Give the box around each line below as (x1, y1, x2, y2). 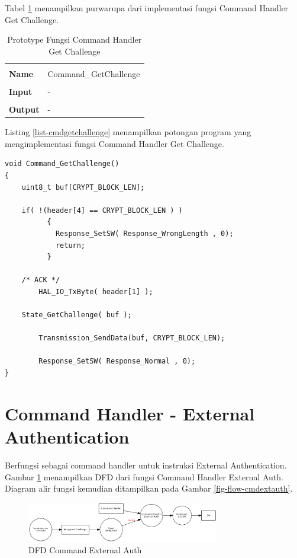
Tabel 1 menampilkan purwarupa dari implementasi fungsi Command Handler (5, 2, 289, 14)
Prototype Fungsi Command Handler (7, 33, 142, 46)
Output (9, 103, 40, 116)
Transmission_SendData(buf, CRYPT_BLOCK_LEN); (38, 334, 225, 343)
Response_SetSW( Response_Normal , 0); (38, 357, 196, 366)
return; (55, 241, 86, 250)
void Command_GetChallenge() (5, 160, 120, 168)
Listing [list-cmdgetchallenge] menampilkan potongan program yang (5, 126, 251, 138)
